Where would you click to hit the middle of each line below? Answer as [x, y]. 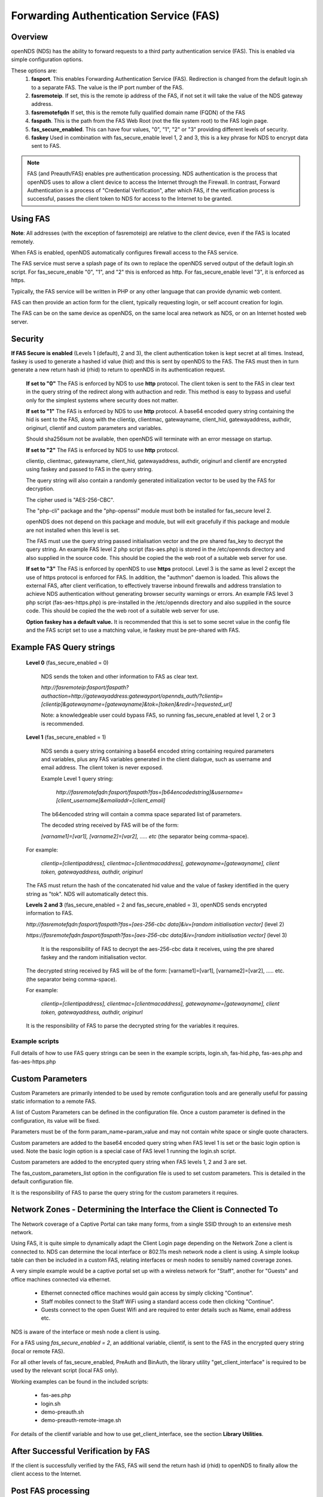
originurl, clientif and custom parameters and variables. [94, 428]
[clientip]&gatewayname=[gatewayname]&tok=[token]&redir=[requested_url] [137, 704]
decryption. [40, 489]
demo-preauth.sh [63, 1412]
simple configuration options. [47, 59]
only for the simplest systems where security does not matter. [102, 400]
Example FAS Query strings [63, 647]
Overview [30, 37]
